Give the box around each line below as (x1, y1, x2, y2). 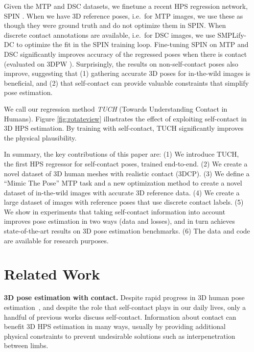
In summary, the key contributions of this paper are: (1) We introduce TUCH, (4, 149, 239, 159)
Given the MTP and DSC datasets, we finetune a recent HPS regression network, (4, 1, 248, 11)
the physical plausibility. (4, 132, 77, 142)
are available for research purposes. (4, 235, 109, 245)
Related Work (4, 264, 100, 284)
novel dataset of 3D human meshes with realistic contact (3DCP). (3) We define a (4, 168, 250, 178)
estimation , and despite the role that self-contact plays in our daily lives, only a (4, 302, 246, 312)
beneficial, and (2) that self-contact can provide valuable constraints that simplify (4, 77, 249, 88)
